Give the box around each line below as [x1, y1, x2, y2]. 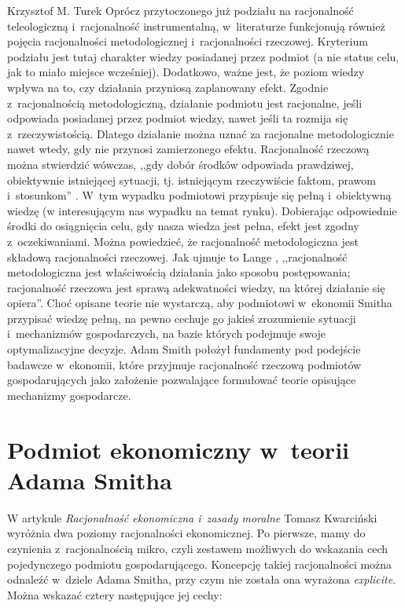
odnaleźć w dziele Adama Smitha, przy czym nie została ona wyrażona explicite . [7, 571, 396, 588]
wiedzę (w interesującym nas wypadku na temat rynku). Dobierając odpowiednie [7, 202, 397, 218]
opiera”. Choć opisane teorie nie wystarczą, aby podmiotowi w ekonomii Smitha [7, 295, 392, 311]
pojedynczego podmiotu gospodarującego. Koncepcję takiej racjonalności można [7, 555, 392, 572]
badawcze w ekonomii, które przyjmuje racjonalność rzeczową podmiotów [7, 356, 362, 372]
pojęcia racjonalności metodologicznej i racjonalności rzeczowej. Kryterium [7, 33, 368, 49]
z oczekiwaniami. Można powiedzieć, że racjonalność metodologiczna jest [7, 233, 359, 249]
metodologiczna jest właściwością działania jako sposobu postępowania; [7, 264, 351, 280]
